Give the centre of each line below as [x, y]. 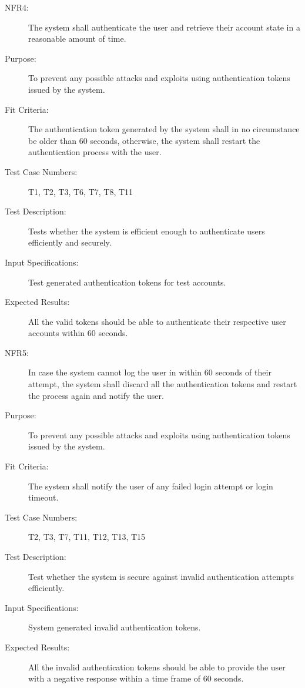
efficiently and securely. [70, 242]
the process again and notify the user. [96, 395]
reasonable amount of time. [77, 38]
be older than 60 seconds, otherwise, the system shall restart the [144, 140]
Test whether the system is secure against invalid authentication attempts [161, 576]
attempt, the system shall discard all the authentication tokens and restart [163, 384]
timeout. [43, 497]
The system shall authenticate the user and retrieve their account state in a [164, 27]
